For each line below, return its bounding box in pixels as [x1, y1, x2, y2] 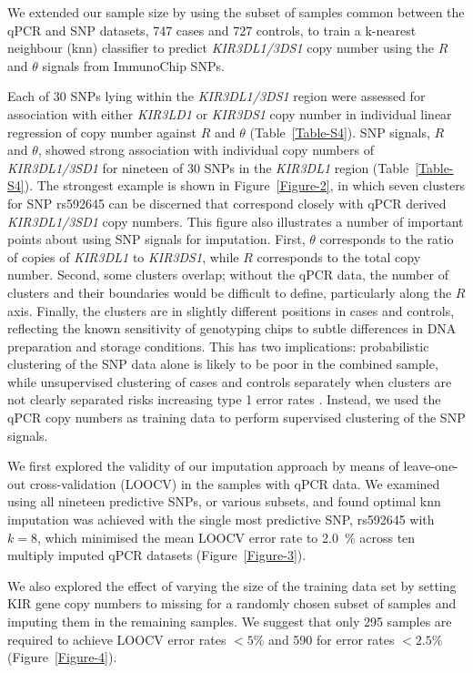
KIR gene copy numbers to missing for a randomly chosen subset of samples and [7, 594, 457, 613]
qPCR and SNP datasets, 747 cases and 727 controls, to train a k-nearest [7, 20, 417, 39]
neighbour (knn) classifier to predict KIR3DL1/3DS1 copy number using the [7, 38, 435, 57]
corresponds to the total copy [257, 247, 421, 266]
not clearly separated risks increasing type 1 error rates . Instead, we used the [7, 390, 441, 409]
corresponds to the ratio [319, 229, 454, 249]
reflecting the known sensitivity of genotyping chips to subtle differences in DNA [7, 319, 457, 338]
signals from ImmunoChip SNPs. [42, 56, 225, 75]
